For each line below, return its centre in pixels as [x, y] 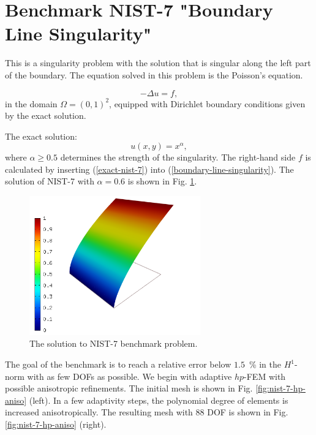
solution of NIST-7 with [50, 181]
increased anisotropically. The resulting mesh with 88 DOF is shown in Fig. [147, 412]
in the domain [31, 103]
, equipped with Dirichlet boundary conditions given [207, 103]
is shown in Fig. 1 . [162, 181]
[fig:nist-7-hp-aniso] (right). [56, 424]
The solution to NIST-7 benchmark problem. [114, 343]
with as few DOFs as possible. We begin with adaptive [130, 376]
